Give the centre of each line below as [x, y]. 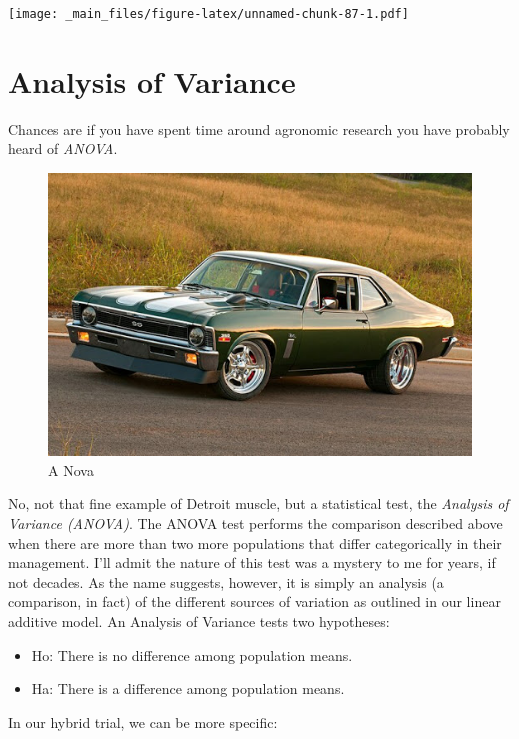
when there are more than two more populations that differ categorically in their [255, 542]
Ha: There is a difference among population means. [188, 688]
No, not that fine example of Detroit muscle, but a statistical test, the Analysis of [258, 503]
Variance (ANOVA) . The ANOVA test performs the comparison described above [255, 522]
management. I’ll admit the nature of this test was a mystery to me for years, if [252, 562]
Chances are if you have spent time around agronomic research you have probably [259, 128]
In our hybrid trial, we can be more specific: [143, 721]
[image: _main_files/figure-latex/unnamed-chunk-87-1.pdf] [208, 14]
